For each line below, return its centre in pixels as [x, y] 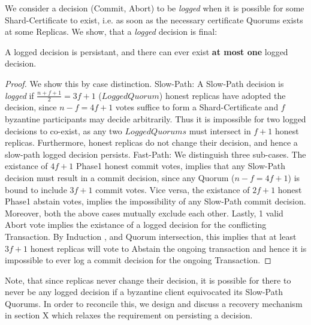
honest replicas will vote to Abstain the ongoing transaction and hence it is [168, 248]
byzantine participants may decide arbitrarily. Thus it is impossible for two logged [155, 118]
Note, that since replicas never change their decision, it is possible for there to [148, 280]
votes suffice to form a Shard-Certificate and [197, 107]
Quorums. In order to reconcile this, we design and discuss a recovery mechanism [154, 303]
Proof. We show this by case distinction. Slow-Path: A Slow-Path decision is [144, 83]
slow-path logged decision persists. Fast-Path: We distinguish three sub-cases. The [155, 154]
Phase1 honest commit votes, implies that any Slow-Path [181, 166]
